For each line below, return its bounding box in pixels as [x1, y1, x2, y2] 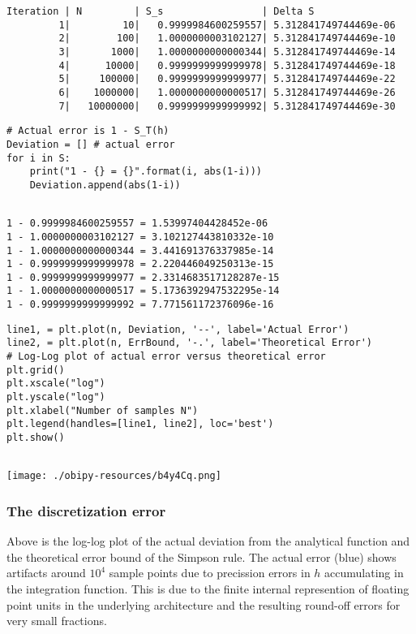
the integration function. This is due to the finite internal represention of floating [6, 580, 410, 597]
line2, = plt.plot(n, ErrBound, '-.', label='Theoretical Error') [6, 337, 373, 349]
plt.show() [6, 432, 65, 444]
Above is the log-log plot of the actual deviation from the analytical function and [6, 533, 410, 550]
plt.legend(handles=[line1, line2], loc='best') [6, 418, 274, 430]
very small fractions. [6, 612, 107, 629]
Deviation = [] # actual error [6, 138, 175, 150]
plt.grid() [6, 364, 65, 376]
